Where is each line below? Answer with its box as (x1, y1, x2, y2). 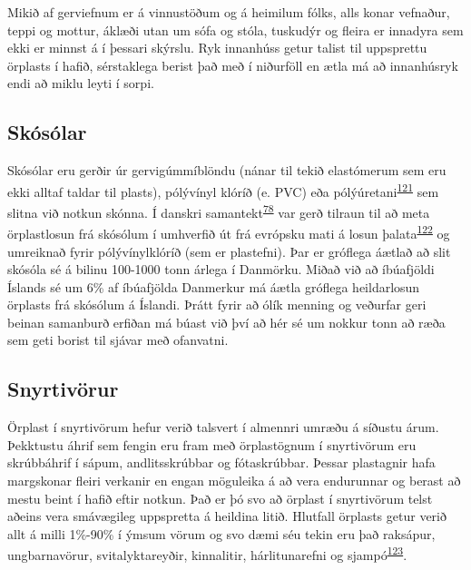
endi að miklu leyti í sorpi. (7, 74, 154, 93)
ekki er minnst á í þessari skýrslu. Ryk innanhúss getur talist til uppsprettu (7, 38, 427, 57)
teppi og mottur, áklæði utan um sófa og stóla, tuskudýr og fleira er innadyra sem (7, 20, 464, 39)
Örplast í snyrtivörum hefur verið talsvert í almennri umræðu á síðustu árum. (7, 418, 439, 437)
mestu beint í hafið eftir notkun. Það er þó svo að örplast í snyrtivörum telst (7, 488, 433, 507)
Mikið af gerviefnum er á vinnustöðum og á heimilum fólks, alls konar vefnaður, (7, 3, 450, 21)
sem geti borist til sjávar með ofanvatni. (7, 330, 229, 349)
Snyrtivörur (7, 375, 119, 403)
